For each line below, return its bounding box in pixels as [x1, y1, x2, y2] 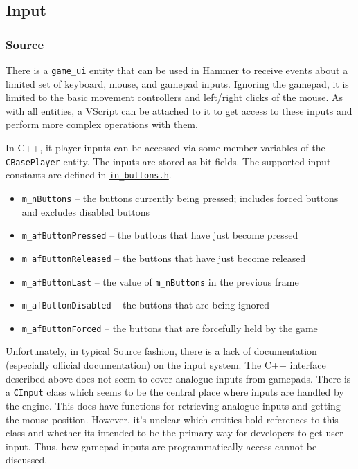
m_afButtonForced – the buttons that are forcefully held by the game [21, 320, 318, 335]
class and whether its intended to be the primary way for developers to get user [6, 425, 343, 440]
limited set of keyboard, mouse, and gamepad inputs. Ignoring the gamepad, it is [6, 76, 349, 91]
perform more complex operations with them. [6, 117, 198, 131]
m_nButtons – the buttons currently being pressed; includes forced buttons [21, 190, 339, 205]
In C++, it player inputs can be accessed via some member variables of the [6, 140, 325, 155]
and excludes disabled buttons [21, 204, 150, 219]
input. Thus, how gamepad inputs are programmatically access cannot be [6, 439, 317, 453]
